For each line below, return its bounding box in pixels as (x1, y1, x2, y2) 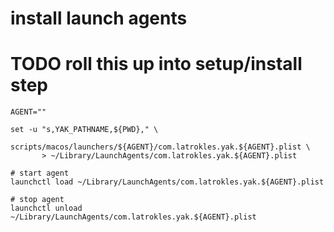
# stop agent (10, 195, 65, 205)
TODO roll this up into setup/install (10, 53, 303, 76)
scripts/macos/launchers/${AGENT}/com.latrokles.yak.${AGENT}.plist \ (10, 142, 311, 152)
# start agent (10, 168, 70, 179)
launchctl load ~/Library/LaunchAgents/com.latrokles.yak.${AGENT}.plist (10, 177, 325, 187)
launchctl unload (10, 203, 83, 214)
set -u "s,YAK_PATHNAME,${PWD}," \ (10, 125, 159, 135)
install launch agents (10, 7, 188, 30)
